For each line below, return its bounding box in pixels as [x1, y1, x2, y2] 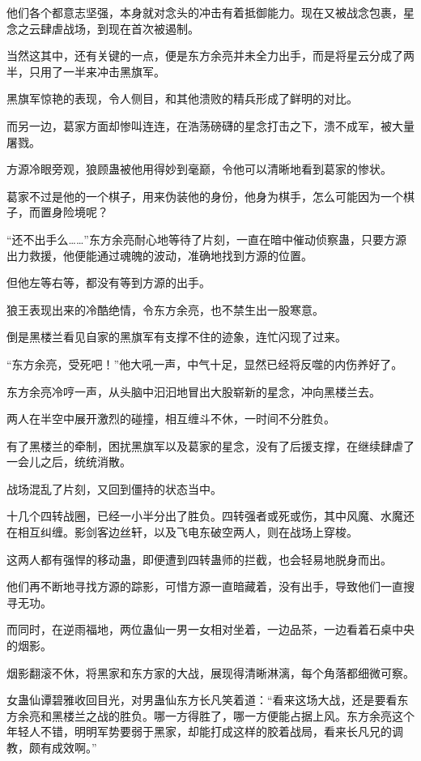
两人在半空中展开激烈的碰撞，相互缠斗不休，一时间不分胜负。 [6, 410, 335, 427]
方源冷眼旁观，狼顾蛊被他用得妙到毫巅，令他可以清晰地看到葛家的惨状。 [6, 160, 392, 177]
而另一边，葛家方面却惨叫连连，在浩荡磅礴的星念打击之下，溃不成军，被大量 [6, 117, 415, 134]
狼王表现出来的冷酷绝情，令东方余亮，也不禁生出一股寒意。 [6, 301, 324, 318]
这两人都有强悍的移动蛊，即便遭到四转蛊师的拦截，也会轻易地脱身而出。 [6, 550, 392, 567]
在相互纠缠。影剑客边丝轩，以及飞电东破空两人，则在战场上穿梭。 [6, 524, 358, 541]
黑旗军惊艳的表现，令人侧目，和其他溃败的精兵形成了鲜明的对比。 [6, 90, 358, 107]
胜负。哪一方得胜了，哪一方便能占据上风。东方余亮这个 [119, 707, 415, 724]
